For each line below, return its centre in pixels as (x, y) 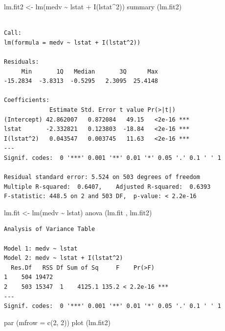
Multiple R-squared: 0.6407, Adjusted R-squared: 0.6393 (107, 187)
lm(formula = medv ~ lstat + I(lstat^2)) (72, 42)
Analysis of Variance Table (50, 229)
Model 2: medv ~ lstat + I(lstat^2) (64, 258)
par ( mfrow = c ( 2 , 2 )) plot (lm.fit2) (57, 322)
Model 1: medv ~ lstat (41, 248)
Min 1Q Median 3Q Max (90, 71)
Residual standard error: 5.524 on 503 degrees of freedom (102, 177)
